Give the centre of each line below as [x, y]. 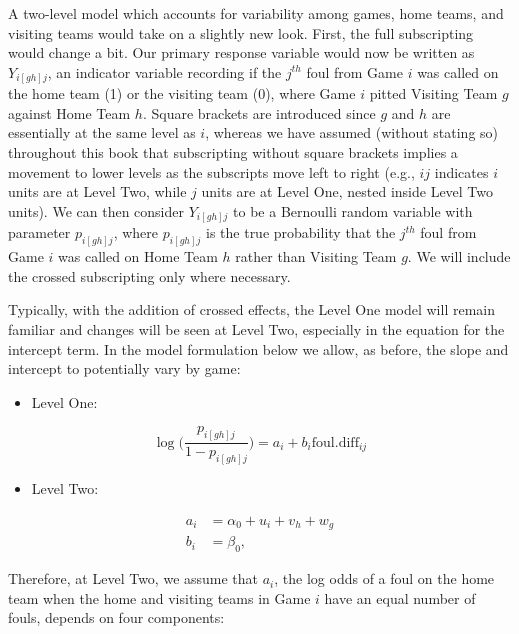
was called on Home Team [138, 256]
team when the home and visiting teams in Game [159, 597]
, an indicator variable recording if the [164, 71]
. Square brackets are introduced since [259, 112]
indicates [461, 171]
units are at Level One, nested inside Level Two [347, 191]
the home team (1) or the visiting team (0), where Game [182, 93]
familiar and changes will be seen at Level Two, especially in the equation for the [256, 329]
